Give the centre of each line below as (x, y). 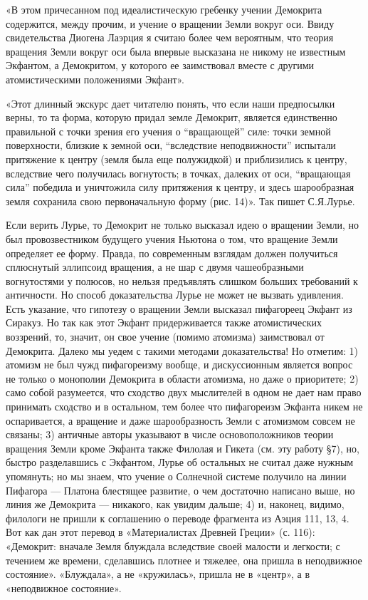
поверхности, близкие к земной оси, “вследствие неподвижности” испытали (171, 145)
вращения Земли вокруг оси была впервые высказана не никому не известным (176, 51)
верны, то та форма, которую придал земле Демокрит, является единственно (172, 117)
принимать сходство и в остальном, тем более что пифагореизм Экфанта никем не (184, 407)
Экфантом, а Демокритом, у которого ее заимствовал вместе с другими (160, 65)
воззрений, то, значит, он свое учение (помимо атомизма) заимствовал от (165, 337)
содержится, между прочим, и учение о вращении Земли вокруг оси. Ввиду (170, 23)
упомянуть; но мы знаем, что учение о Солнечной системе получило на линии (176, 476)
